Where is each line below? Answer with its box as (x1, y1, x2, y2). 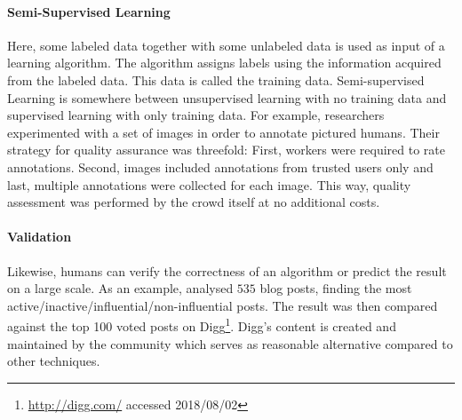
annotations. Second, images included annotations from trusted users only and (7, 157, 434, 176)
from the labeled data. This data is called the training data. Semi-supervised (7, 70, 425, 89)
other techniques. (7, 352, 100, 370)
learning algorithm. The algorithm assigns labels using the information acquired (7, 53, 442, 72)
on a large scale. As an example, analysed (7, 279, 234, 297)
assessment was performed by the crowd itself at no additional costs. (7, 193, 380, 211)
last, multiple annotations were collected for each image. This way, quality (7, 175, 411, 194)
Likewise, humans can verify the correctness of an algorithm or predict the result (7, 261, 447, 280)
